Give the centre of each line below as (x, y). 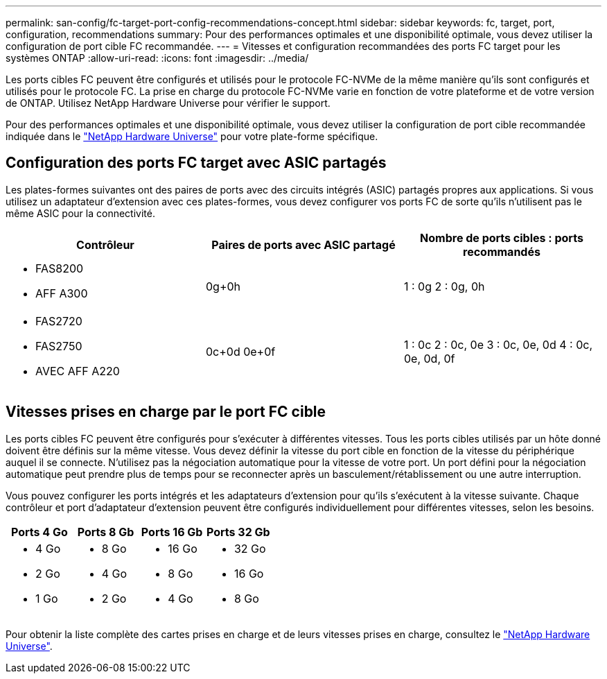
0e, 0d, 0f (429, 358)
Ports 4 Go (39, 532)
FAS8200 (60, 268)
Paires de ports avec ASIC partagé (303, 244)
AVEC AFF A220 (78, 371)
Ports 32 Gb (238, 532)
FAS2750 (59, 346)
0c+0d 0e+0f (240, 351)
